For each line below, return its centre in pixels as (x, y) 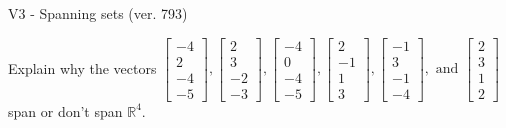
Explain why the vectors (82, 67)
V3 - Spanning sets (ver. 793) (98, 13)
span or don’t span (65, 110)
